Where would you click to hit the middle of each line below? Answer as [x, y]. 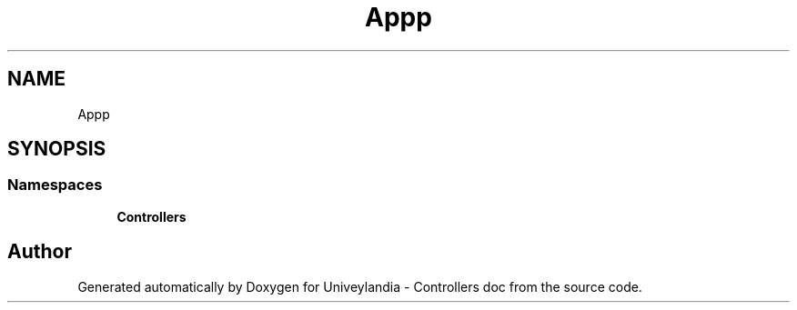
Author [40, 252]
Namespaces [55, 185]
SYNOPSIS [57, 149]
